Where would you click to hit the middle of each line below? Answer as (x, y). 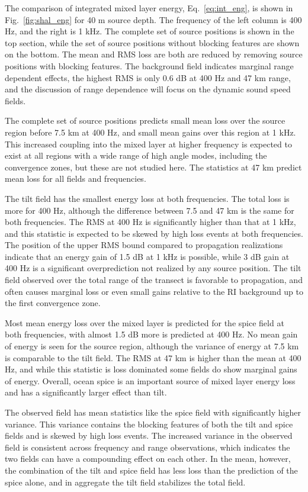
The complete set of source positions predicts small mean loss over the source (145, 120)
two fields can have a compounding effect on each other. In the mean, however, (148, 459)
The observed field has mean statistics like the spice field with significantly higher (153, 412)
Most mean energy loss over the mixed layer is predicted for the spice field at (145, 322)
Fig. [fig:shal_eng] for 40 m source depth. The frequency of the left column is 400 (153, 19)
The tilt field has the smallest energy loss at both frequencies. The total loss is (147, 198)
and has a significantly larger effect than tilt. (86, 392)
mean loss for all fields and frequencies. (76, 179)
